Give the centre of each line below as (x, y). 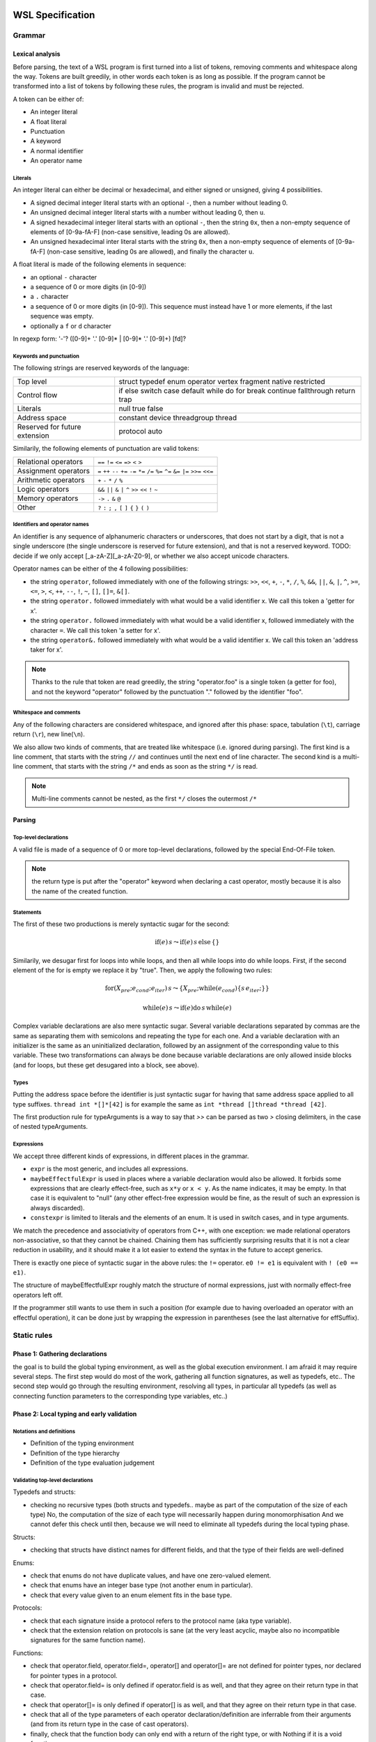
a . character (49, 297)
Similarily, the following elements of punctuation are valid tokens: (106, 448)
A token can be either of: (48, 99)
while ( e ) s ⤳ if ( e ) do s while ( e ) (187, 1008)
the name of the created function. (80, 891)
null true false (141, 408)
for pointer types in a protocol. (74, 1675)
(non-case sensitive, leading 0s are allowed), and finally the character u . (150, 252)
